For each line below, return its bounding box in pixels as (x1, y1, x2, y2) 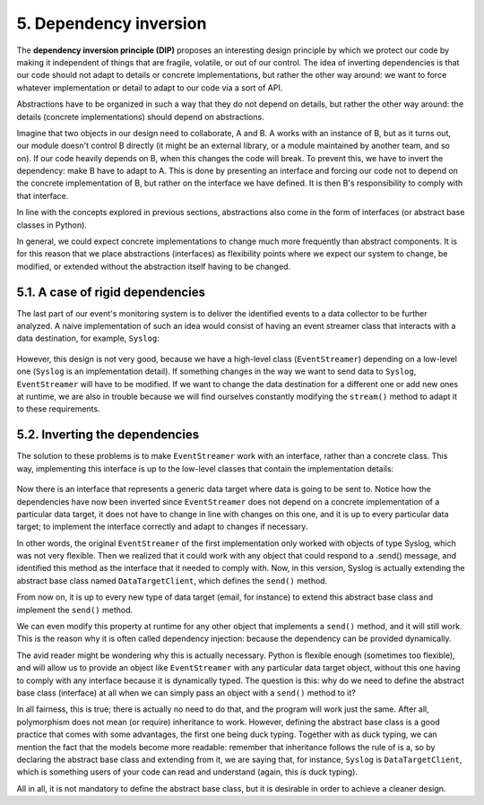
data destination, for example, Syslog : (16, 333, 160, 344)
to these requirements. (16, 403, 100, 414)
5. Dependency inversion (16, 13, 207, 33)
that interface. (16, 190, 69, 201)
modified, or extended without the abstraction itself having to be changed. (16, 261, 291, 272)
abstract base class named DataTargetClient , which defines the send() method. (16, 575, 328, 586)
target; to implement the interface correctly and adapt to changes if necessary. (16, 521, 308, 532)
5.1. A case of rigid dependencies (16, 284, 206, 299)
